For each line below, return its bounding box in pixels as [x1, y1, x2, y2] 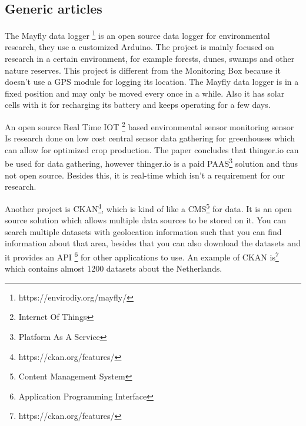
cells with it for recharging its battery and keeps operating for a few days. [5, 98, 271, 111]
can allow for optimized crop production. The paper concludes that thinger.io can [5, 143, 299, 156]
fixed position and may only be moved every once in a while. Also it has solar [5, 87, 285, 99]
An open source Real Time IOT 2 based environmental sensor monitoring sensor [5, 119, 294, 133]
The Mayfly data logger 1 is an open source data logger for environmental [5, 28, 270, 41]
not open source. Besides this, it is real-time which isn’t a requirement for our [5, 169, 285, 181]
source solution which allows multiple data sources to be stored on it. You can [5, 214, 287, 226]
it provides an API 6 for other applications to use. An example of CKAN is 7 [5, 249, 279, 263]
